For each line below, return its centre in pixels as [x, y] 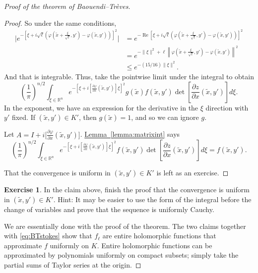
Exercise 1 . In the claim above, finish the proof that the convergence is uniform [127, 190]
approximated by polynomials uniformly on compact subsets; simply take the [121, 255]
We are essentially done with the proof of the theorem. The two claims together [125, 226]
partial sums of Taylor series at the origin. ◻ [73, 264]
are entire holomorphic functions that [159, 236]
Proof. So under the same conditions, [60, 23]
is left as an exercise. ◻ [193, 173]
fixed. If [23, 117]
